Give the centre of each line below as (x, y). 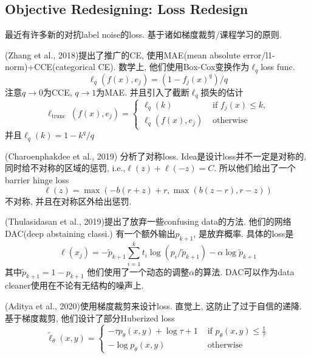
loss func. (278, 67)
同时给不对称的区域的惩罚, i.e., (65, 168)
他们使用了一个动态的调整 (138, 271)
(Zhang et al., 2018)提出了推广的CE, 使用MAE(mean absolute (123, 54)
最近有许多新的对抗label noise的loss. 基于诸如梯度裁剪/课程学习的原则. (143, 34)
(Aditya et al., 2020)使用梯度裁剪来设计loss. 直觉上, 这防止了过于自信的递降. (153, 306)
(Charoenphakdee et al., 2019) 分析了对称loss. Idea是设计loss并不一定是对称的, (156, 156)
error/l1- (259, 54)
